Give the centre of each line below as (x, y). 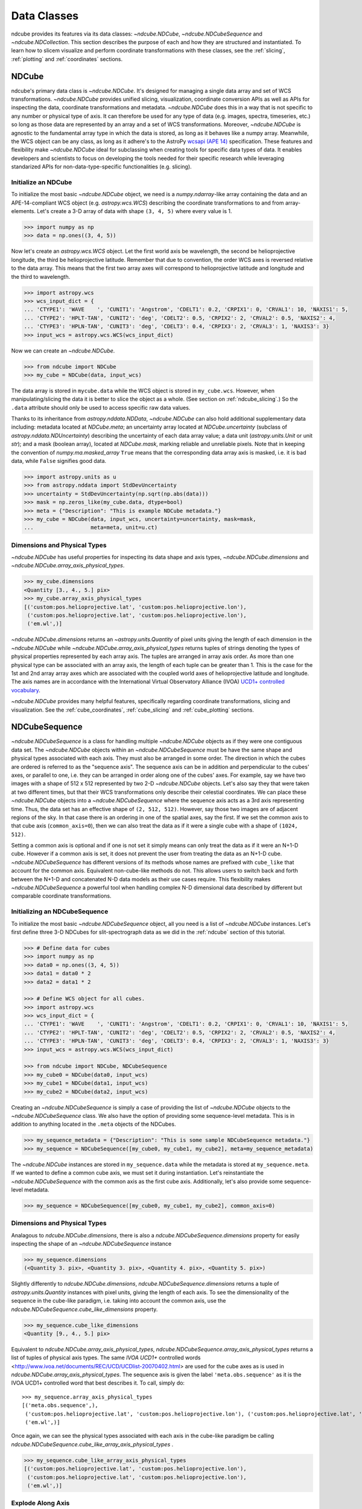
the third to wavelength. (41, 276)
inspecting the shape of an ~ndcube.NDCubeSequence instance (91, 1244)
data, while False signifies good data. (59, 461)
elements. (24, 211)
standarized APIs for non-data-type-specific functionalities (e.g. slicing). (102, 167)
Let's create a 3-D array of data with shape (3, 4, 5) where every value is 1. (135, 211)
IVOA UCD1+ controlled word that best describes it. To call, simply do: (98, 1383)
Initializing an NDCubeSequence (60, 911)
